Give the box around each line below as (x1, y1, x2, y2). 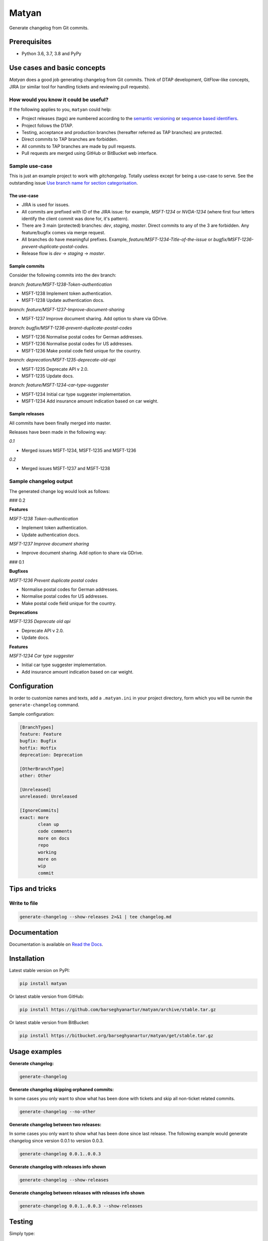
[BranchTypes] (19, 724, 54, 730)
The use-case (9, 193, 39, 199)
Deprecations (9, 610, 38, 616)
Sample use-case (9, 163, 53, 169)
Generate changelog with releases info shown (9, 1164, 106, 1170)
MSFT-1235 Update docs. (21, 373, 74, 379)
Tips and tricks (9, 885, 57, 893)
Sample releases (9, 411, 45, 417)
